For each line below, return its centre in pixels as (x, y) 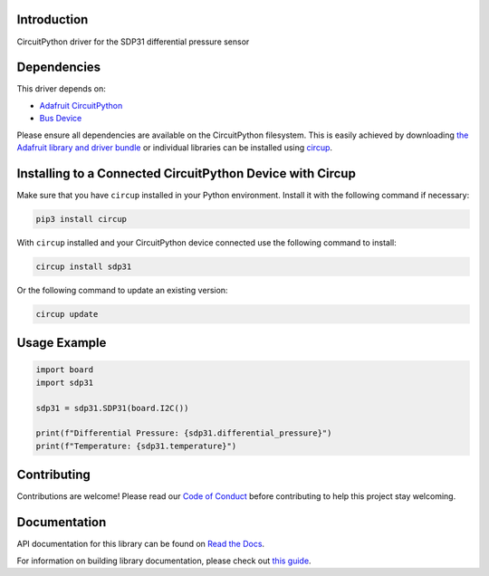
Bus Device (61, 119)
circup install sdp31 (84, 266)
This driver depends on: (61, 89)
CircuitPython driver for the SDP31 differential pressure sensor (133, 42)
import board (65, 370)
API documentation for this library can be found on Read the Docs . (141, 544)
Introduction (53, 19)
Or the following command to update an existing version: (122, 290)
